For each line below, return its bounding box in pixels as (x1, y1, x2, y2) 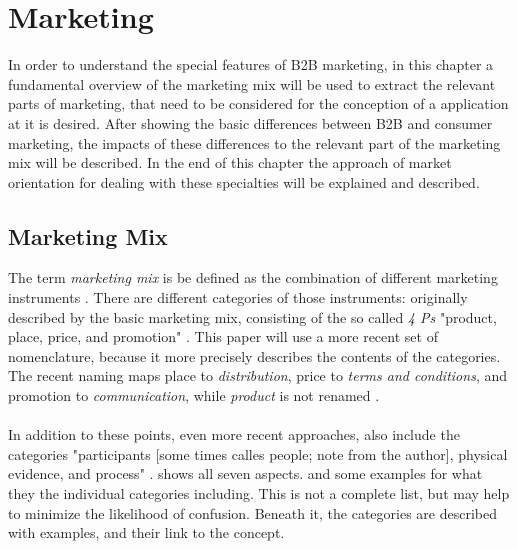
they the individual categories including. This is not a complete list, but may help (8, 483, 510, 504)
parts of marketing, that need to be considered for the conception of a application (8, 93, 509, 114)
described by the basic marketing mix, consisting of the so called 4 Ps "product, (8, 306, 497, 327)
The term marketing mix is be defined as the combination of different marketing (8, 267, 498, 288)
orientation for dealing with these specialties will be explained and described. (8, 171, 480, 192)
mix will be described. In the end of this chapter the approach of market (8, 152, 452, 173)
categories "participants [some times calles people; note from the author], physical (8, 443, 508, 464)
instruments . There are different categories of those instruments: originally (8, 287, 468, 308)
